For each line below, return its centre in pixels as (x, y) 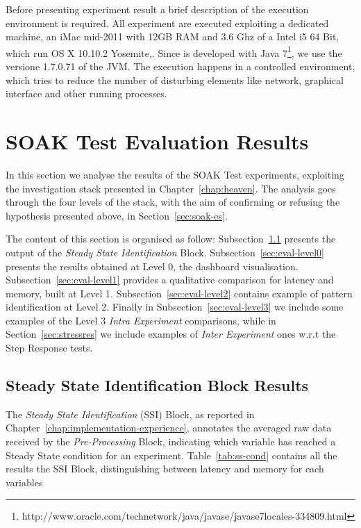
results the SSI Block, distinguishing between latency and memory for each (165, 469)
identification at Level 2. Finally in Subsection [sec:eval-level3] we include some (175, 307)
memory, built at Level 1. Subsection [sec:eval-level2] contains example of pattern (179, 293)
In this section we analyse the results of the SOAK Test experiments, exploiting (175, 174)
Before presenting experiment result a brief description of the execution (157, 9)
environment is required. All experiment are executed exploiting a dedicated (167, 23)
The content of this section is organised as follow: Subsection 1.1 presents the (171, 239)
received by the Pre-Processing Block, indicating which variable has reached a (171, 442)
